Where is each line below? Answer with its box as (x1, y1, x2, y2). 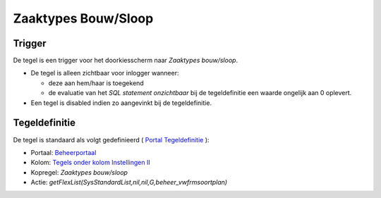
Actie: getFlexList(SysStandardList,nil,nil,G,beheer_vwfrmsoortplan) (30, 178, 228, 187)
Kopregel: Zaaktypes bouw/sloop (30, 168, 128, 176)
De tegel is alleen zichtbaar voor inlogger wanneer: (30, 69, 179, 78)
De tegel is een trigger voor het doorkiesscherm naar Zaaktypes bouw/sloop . (13, 56, 238, 65)
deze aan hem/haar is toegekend (48, 78, 144, 87)
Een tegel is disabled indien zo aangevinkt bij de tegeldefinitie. (30, 99, 212, 107)
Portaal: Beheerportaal (30, 148, 97, 156)
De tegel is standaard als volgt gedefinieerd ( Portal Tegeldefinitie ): (13, 135, 210, 144)
